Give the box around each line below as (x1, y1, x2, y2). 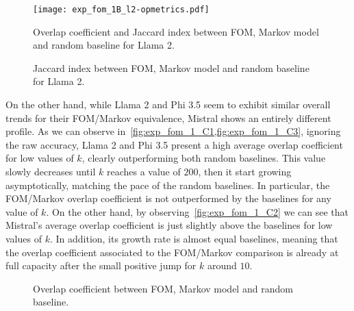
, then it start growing (198, 164, 292, 178)
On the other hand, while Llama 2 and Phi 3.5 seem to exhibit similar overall (5, 97, 331, 112)
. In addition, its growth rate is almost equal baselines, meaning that (49, 231, 338, 245)
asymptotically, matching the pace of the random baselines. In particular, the (5, 177, 330, 192)
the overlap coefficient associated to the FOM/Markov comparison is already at (5, 245, 339, 259)
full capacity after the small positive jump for (5, 258, 197, 273)
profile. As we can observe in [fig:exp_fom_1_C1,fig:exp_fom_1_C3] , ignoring (5, 124, 341, 138)
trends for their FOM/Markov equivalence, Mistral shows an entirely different (5, 110, 331, 125)
